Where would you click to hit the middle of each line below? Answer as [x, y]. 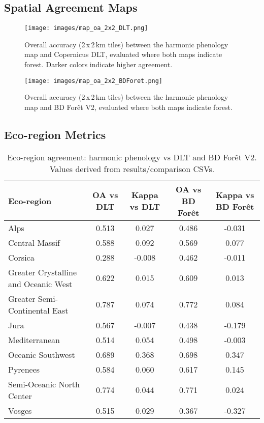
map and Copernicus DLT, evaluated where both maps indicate [123, 54]
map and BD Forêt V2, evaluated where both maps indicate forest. [128, 107]
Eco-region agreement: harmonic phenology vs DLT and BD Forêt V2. [132, 157]
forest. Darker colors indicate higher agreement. [98, 64]
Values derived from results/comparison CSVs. [132, 168]
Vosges [20, 410]
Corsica [21, 257]
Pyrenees [24, 369]
